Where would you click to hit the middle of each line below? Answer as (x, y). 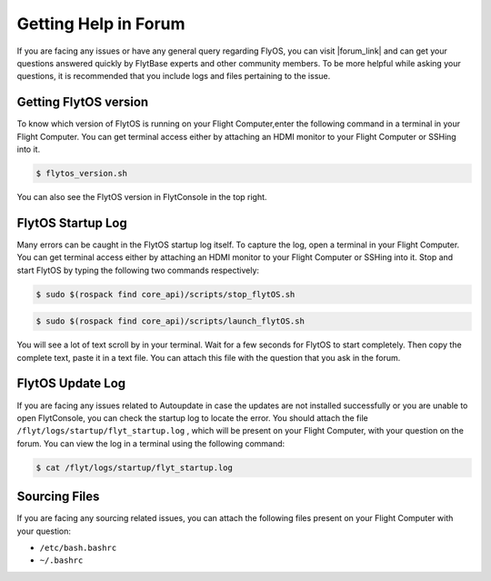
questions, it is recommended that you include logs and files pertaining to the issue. (174, 76)
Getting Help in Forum (101, 24)
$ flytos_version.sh (81, 173)
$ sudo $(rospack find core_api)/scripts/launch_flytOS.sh (170, 321)
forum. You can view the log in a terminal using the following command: (151, 443)
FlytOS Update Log (71, 383)
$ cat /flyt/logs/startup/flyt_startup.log (135, 467)
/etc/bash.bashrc (78, 547)
